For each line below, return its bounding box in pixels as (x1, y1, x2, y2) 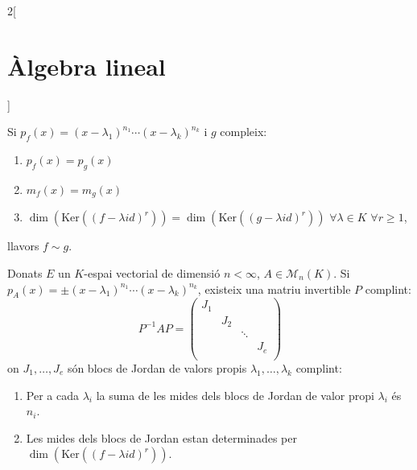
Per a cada (26, 386, 79, 403)
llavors (7, 237, 39, 254)
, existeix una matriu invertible (197, 280, 351, 297)
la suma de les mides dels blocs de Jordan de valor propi (96, 386, 374, 403)
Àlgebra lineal (7, 49, 166, 82)
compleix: (220, 123, 267, 140)
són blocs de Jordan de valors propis (67, 359, 247, 376)
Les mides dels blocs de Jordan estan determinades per (26, 429, 297, 446)
